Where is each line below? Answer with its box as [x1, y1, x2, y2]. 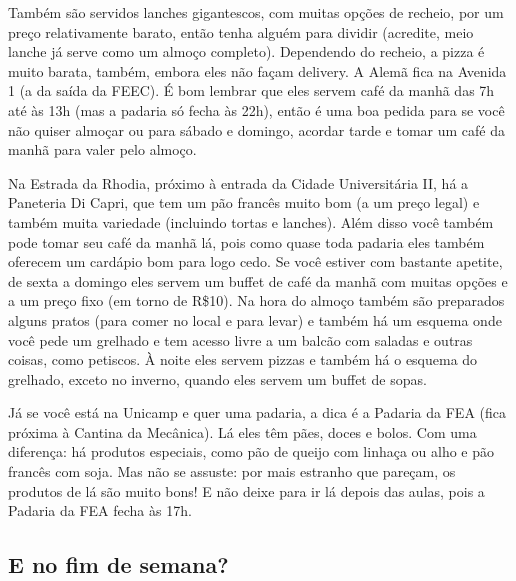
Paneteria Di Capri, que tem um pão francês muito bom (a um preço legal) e [8, 192, 480, 213]
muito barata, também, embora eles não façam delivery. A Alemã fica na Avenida [8, 60, 507, 81]
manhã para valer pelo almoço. [8, 139, 197, 160]
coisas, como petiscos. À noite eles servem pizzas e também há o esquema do [8, 349, 478, 370]
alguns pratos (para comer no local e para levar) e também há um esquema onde [8, 309, 502, 330]
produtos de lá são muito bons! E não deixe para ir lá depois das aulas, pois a [8, 480, 485, 501]
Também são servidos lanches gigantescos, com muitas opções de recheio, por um [8, 2, 504, 22]
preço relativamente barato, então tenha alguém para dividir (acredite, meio [8, 21, 474, 42]
